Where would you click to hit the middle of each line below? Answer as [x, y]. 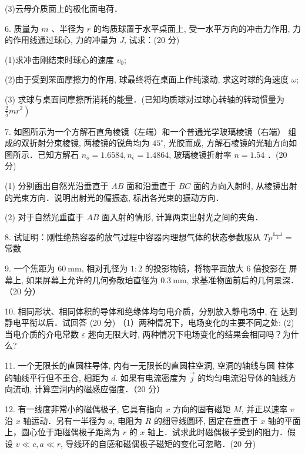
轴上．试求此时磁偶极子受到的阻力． [218, 432]
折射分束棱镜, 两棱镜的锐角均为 [89, 143]
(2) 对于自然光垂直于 [44, 217]
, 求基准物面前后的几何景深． [243, 279]
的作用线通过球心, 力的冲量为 [61, 40]
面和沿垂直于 [151, 185]
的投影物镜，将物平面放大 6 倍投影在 [216, 268]
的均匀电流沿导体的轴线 [243, 377]
